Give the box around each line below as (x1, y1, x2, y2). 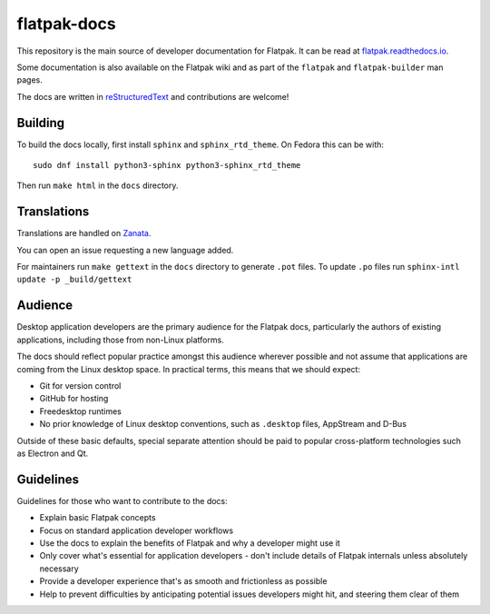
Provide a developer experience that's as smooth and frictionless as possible (39, 576, 328, 587)
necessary (39, 563, 79, 574)
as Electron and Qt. (16, 448, 89, 459)
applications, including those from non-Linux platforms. (16, 334, 224, 345)
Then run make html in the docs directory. (16, 180, 179, 191)
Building (16, 114, 65, 131)
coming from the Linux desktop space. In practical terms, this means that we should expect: (16, 363, 361, 374)
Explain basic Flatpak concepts (39, 512, 156, 523)
